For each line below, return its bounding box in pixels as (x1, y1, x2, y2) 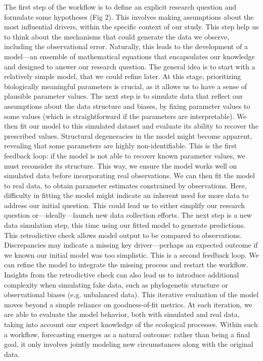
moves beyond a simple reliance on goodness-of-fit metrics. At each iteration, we (4, 299, 252, 309)
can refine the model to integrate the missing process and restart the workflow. (4, 259, 248, 270)
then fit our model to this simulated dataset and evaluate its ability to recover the (4, 121, 258, 131)
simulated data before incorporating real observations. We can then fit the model (4, 170, 255, 181)
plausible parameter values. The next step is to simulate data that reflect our (4, 91, 243, 101)
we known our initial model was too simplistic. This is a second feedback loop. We (4, 249, 259, 260)
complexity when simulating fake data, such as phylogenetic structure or (4, 279, 228, 290)
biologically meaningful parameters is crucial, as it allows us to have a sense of (4, 81, 247, 91)
